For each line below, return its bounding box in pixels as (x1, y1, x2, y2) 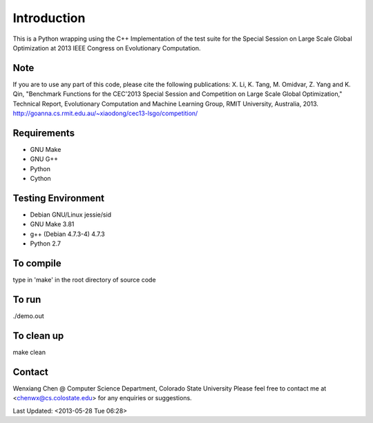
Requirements (12, 127, 75, 139)
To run (12, 293, 41, 305)
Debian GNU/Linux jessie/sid (30, 210, 112, 219)
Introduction (12, 10, 86, 26)
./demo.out (12, 311, 44, 320)
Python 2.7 (30, 239, 61, 248)
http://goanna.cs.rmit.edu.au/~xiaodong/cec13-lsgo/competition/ (12, 109, 198, 117)
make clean (12, 348, 46, 356)
